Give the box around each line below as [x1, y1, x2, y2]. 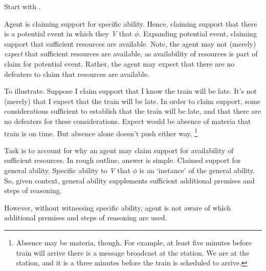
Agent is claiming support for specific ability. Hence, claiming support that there [4, 18, 257, 29]
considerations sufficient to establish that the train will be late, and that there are [4, 106, 261, 116]
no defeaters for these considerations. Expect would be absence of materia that [4, 115, 251, 126]
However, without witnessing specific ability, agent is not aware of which [4, 202, 231, 213]
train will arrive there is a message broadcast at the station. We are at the [16, 247, 250, 258]
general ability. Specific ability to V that [4, 164, 130, 175]
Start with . [4, 1, 41, 11]
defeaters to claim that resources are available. [4, 68, 149, 79]
